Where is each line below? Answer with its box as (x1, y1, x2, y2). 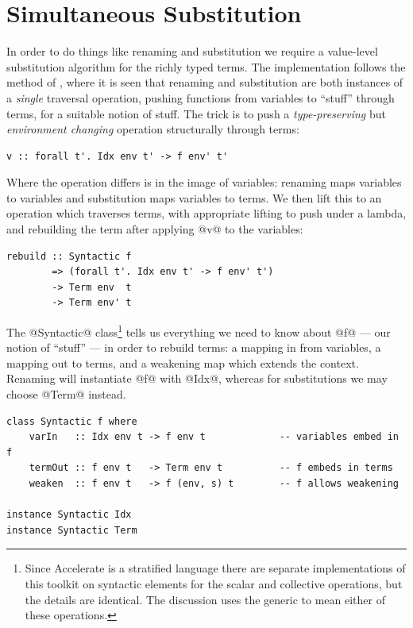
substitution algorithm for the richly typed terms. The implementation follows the (6, 58, 406, 75)
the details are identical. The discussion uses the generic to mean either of (25, 591, 385, 607)
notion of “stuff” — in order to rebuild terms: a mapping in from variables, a (6, 339, 381, 356)
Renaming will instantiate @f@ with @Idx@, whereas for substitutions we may (6, 370, 388, 387)
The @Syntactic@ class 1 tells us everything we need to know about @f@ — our (6, 322, 391, 340)
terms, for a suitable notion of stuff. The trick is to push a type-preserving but (6, 105, 386, 121)
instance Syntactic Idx (6, 509, 132, 521)
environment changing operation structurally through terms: (6, 121, 299, 137)
